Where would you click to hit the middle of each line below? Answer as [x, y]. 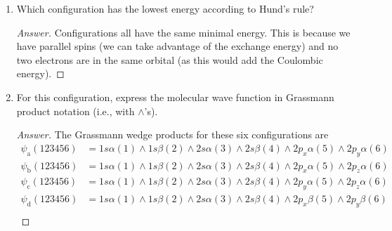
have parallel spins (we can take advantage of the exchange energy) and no [177, 46]
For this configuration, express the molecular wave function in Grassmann [175, 97]
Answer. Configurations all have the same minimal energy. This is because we [183, 32]
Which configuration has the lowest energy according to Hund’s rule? [165, 8]
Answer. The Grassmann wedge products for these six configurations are [172, 134]
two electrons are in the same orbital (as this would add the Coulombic [170, 59]
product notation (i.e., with [76, 111]
